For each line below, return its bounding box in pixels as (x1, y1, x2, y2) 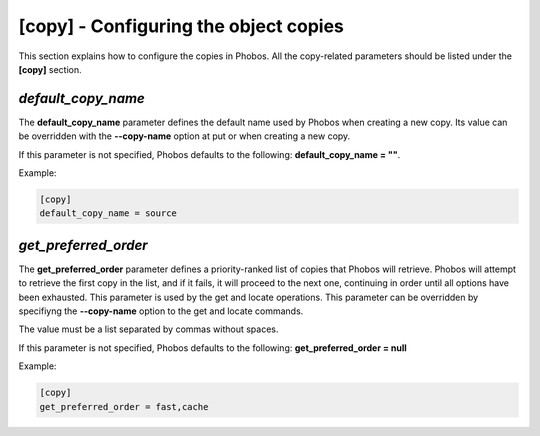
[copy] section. (18, 63, 82, 75)
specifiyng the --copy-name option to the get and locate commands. (18, 305, 304, 317)
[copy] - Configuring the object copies (18, 15, 344, 37)
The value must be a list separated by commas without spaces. (18, 323, 279, 335)
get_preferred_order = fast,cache (39, 401, 209, 412)
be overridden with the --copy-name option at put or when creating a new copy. (18, 130, 351, 142)
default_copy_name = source (39, 208, 177, 219)
